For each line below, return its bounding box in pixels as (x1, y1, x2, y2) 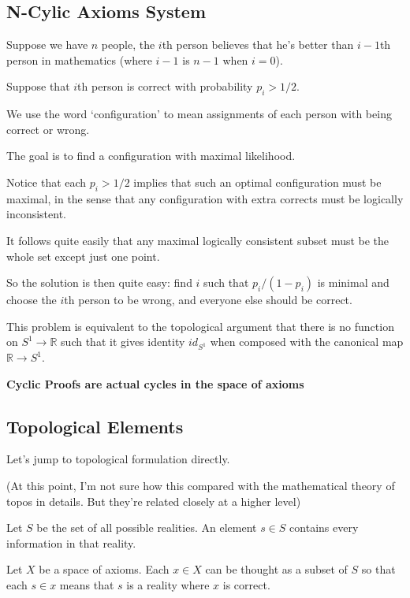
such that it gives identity (61, 333, 185, 350)
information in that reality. (6, 534, 136, 551)
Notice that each (6, 173, 87, 190)
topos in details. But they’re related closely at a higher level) (6, 492, 301, 509)
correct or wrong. (6, 121, 90, 137)
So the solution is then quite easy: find (6, 274, 192, 291)
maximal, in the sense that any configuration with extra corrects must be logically (6, 190, 404, 206)
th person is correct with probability (77, 78, 253, 95)
